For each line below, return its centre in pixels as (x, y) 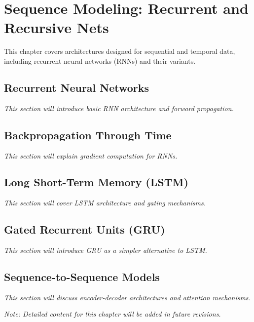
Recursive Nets (56, 27)
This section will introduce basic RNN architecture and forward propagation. (119, 108)
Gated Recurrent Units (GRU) (85, 229)
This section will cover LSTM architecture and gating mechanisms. (105, 203)
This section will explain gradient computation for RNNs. (91, 155)
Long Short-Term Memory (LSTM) (96, 182)
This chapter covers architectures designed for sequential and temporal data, (120, 51)
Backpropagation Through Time (88, 135)
